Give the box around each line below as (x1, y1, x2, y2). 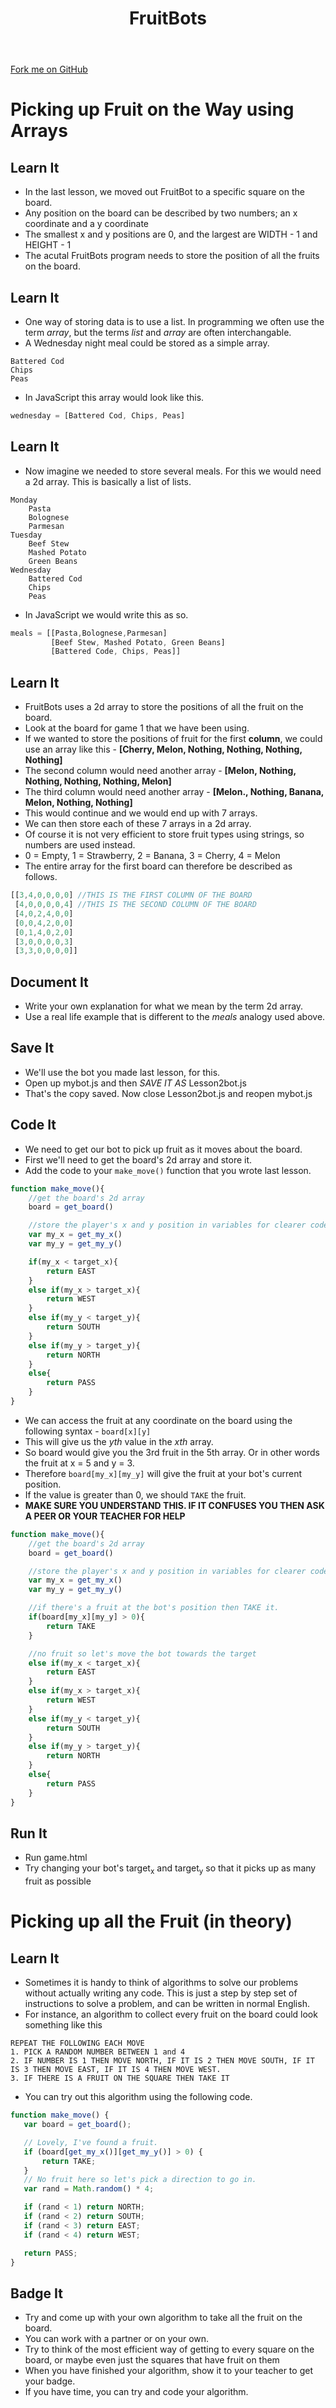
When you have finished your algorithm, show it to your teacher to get (24, 2365, 313, 2377)
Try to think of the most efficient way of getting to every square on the (24, 2343, 315, 2356)
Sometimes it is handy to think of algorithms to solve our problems (24, 1977, 299, 1989)
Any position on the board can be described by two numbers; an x (24, 207, 298, 219)
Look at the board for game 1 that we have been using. (24, 722, 250, 734)
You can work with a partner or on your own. (24, 2333, 210, 2345)
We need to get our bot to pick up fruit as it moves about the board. (24, 1143, 303, 1155)
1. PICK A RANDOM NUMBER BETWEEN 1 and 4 (10, 2047, 186, 2057)
